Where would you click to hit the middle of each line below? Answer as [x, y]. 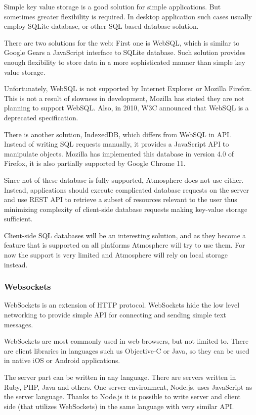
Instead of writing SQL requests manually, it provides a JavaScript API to [117, 144]
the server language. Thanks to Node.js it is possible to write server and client [123, 396]
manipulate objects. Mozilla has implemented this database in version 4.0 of [119, 153]
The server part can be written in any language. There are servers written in [120, 377]
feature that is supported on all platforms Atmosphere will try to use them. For [125, 245]
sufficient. [19, 219]
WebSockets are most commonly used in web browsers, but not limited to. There [126, 341]
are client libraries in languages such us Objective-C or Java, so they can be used [127, 350]
